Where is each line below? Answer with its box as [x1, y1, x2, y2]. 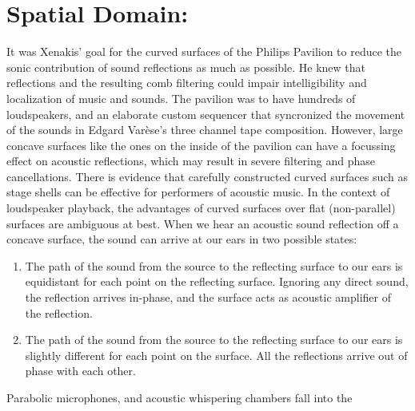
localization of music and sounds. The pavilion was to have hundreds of [6, 89, 356, 106]
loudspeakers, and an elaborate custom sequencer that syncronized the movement [6, 105, 405, 122]
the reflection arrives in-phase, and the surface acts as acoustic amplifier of [25, 289, 391, 306]
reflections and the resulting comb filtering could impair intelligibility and [6, 74, 367, 91]
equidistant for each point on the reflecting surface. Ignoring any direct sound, [25, 273, 409, 290]
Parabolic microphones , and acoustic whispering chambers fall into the [6, 389, 353, 405]
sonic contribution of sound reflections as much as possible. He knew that [6, 58, 366, 75]
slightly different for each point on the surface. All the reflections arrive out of [25, 346, 408, 363]
